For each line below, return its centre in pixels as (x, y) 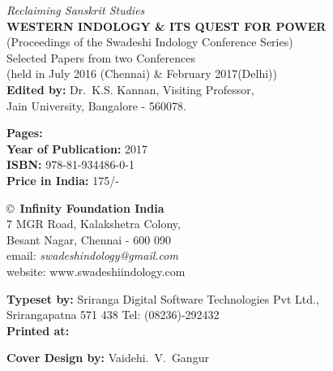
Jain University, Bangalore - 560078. (96, 105)
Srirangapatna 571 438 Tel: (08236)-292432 (113, 315)
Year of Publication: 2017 (77, 148)
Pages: (25, 133)
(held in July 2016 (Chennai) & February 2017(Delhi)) (142, 73)
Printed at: (38, 330)
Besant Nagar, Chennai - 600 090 (89, 239)
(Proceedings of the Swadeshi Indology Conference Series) (150, 42)
